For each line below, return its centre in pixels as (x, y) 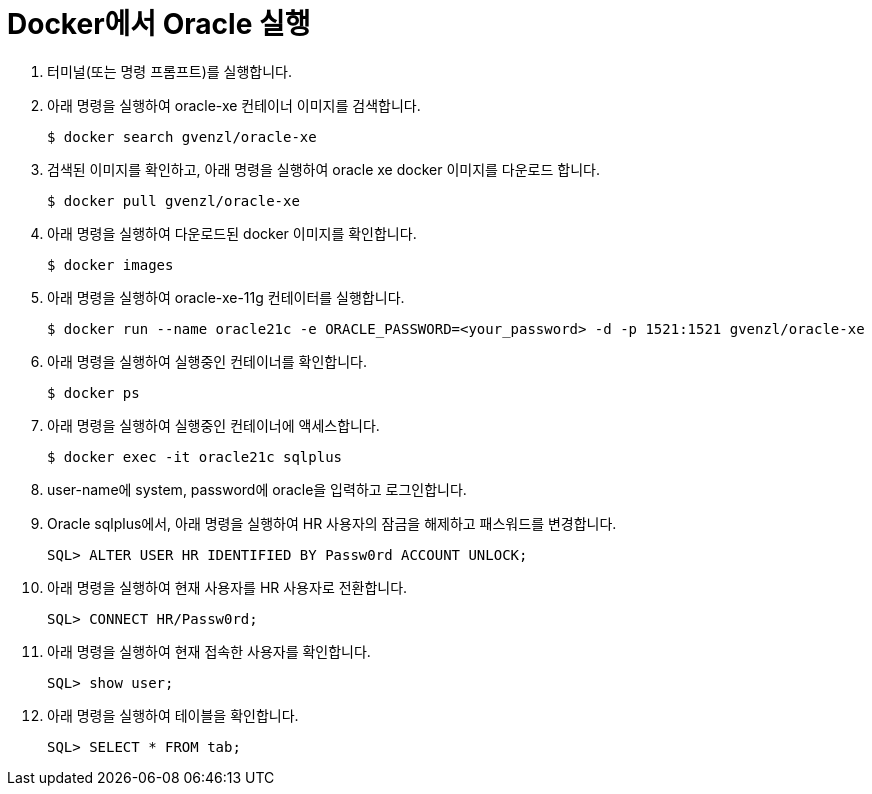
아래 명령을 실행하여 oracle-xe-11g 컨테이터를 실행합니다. (226, 297)
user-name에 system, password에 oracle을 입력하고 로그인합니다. (257, 489)
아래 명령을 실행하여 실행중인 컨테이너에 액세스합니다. (213, 425)
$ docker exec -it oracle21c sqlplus (195, 456)
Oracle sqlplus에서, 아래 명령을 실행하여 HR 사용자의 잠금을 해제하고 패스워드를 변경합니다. (332, 523)
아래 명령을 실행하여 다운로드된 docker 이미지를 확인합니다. (232, 233)
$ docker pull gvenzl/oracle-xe (173, 200)
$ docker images (110, 264)
